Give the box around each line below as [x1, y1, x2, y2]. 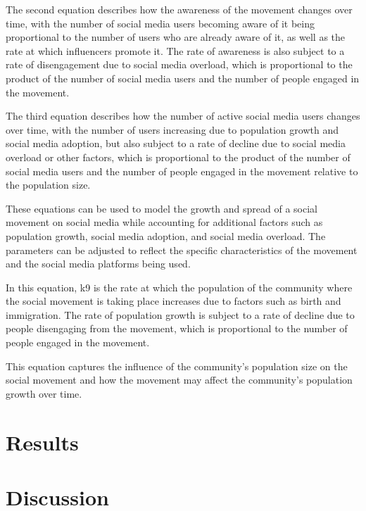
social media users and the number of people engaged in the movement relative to [6, 163, 358, 178]
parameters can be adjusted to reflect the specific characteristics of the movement [6, 242, 358, 257]
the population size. [6, 177, 91, 192]
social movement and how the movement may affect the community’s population [6, 372, 353, 387]
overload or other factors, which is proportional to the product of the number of [6, 149, 351, 164]
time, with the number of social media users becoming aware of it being [6, 15, 315, 30]
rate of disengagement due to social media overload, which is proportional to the [6, 57, 353, 72]
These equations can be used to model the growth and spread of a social [6, 201, 317, 215]
